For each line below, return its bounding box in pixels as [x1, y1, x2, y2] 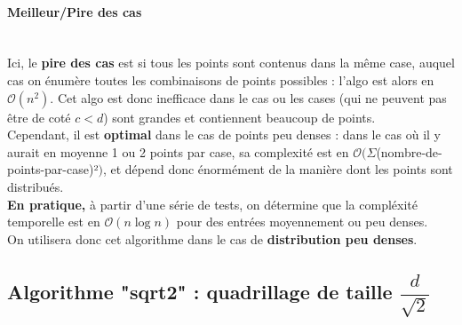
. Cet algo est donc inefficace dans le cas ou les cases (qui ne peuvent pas [50, 88, 447, 107]
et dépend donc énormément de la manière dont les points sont [110, 160, 453, 178]
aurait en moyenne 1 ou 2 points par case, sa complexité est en [7, 142, 349, 161]
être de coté [7, 107, 71, 126]
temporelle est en [7, 212, 100, 231]
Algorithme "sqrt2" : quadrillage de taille [7, 277, 393, 305]
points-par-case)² [7, 160, 99, 178]
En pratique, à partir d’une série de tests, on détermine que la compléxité [7, 194, 418, 213]
